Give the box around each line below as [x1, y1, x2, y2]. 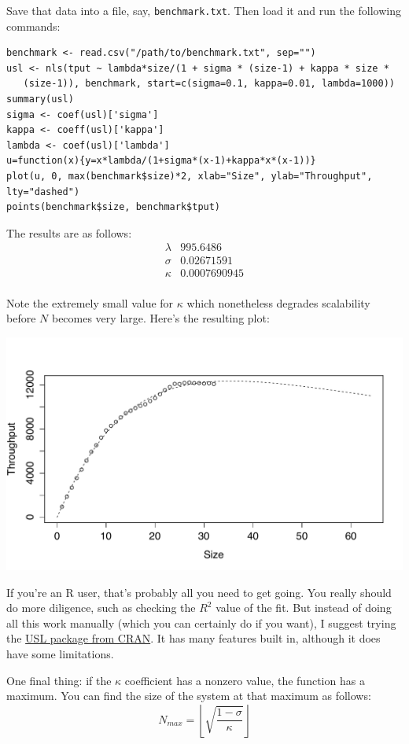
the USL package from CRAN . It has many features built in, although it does [6, 630, 381, 646]
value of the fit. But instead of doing [216, 599, 392, 616]
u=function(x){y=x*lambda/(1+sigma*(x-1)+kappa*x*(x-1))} [6, 155, 316, 167]
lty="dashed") [6, 186, 80, 197]
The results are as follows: [6, 224, 132, 241]
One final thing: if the [6, 672, 112, 688]
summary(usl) [6, 94, 74, 105]
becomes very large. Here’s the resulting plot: [51, 310, 270, 326]
